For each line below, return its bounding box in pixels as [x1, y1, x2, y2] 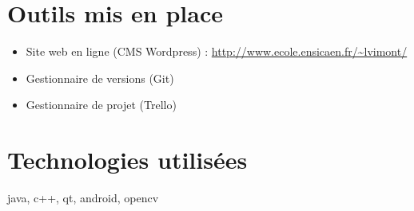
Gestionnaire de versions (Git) [26, 69, 174, 86]
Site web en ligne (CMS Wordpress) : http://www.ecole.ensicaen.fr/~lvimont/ [26, 43, 408, 60]
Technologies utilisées [7, 143, 248, 176]
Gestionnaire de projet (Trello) [26, 96, 177, 113]
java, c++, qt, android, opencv [7, 190, 159, 206]
